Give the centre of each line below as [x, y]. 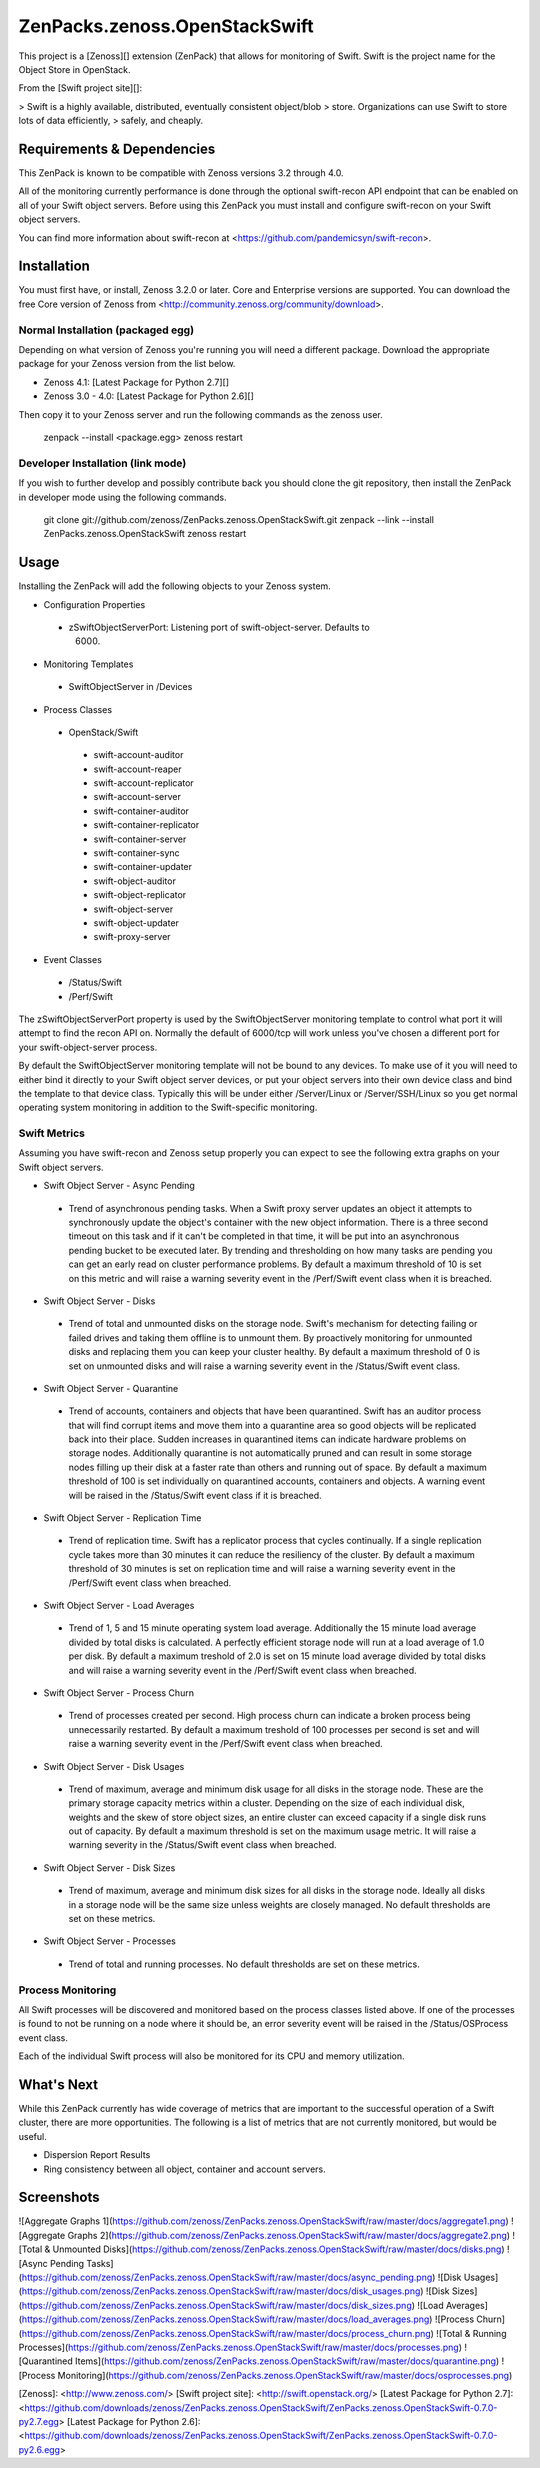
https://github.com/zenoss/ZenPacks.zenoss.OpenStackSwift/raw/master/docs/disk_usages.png [221, 2291]
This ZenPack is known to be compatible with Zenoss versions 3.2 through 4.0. [181, 173]
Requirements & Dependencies [117, 148]
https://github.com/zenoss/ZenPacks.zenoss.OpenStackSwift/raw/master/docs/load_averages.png [225, 2319]
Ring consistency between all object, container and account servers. [185, 2169]
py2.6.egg [39, 2449]
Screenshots [59, 2197]
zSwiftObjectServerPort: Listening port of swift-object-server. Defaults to [219, 627]
